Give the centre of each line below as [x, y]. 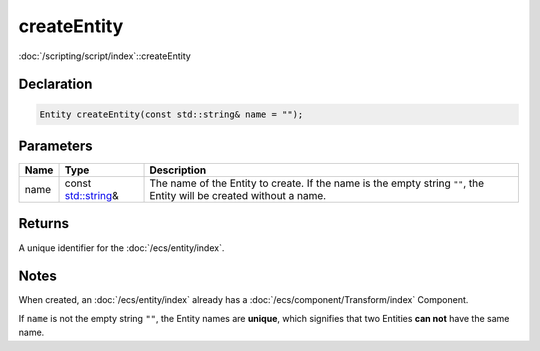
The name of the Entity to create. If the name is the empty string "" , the [317, 183]
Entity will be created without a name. [238, 196]
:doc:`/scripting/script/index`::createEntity [105, 56]
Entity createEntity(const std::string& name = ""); [171, 114]
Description [178, 170]
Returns [44, 223]
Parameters [55, 145]
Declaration [55, 84]
